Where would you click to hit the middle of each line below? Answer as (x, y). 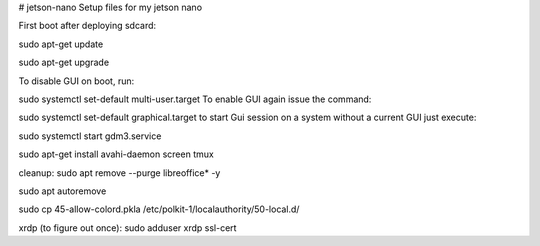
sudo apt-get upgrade (64, 62)
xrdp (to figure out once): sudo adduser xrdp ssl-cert (127, 227)
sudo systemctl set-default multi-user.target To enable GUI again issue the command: (195, 99)
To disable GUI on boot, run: (76, 81)
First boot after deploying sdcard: (87, 26)
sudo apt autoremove (62, 191)
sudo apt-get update (61, 44)
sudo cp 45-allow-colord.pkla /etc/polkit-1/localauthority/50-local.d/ (159, 209)
